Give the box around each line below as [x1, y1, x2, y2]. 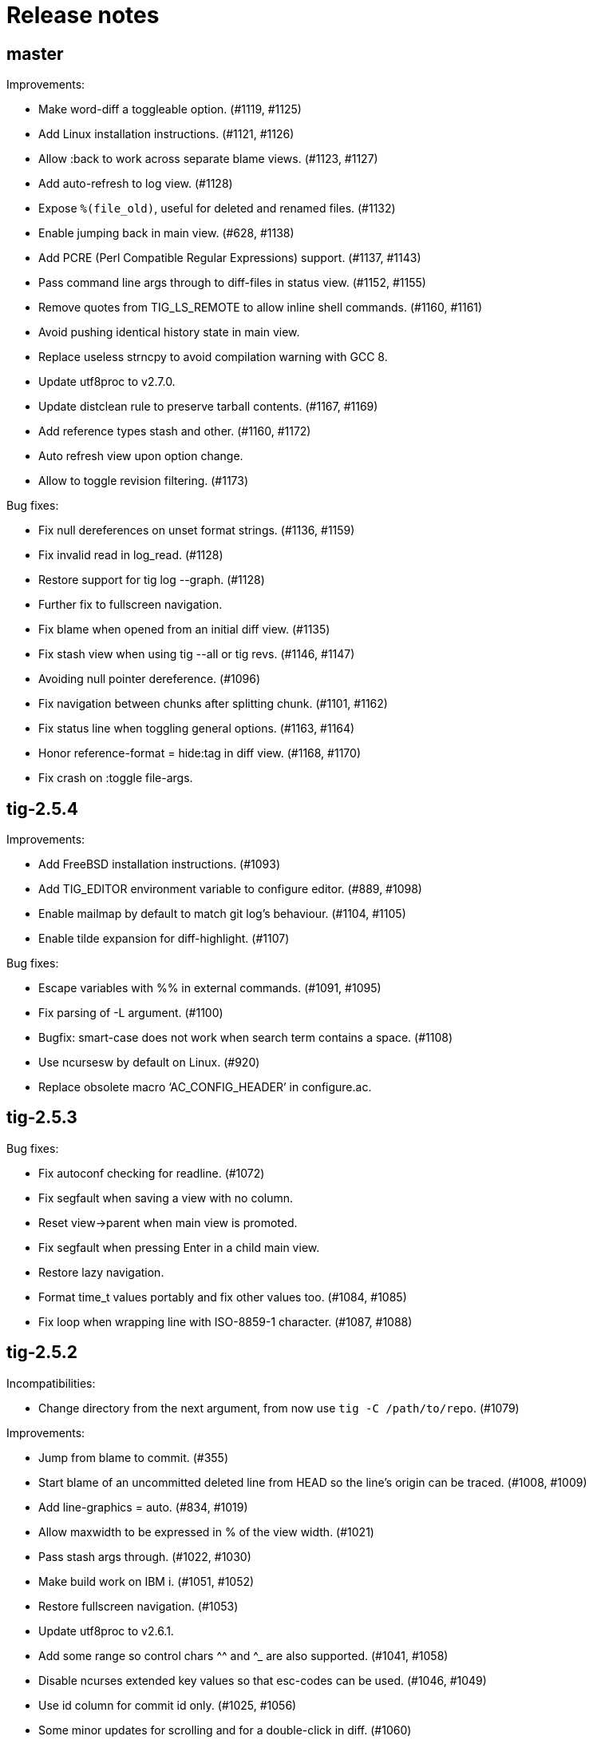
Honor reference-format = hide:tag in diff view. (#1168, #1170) [38, 746, 361, 761]
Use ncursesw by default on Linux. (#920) [38, 1055, 260, 1070]
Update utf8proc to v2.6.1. [38, 1623, 174, 1638]
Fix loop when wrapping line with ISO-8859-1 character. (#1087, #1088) [38, 1314, 413, 1329]
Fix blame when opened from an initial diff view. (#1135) [38, 622, 330, 637]
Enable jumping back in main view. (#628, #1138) [38, 226, 295, 240]
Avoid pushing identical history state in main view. [38, 325, 300, 340]
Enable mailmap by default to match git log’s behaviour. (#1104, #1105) [38, 907, 406, 921]
